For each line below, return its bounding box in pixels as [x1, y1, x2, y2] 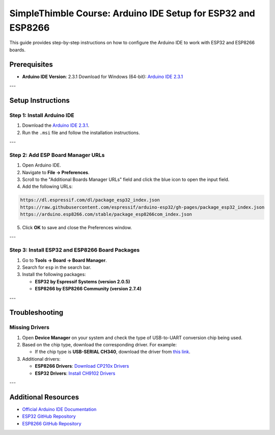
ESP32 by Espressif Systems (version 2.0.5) [35, 278, 130, 285]
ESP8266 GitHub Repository [22, 420, 81, 426]
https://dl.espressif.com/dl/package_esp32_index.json [20, 197, 160, 203]
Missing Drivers [9, 324, 49, 331]
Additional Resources [9, 393, 79, 401]
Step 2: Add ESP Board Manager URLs [9, 151, 105, 158]
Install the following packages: [22, 271, 86, 278]
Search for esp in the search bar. [22, 264, 92, 270]
